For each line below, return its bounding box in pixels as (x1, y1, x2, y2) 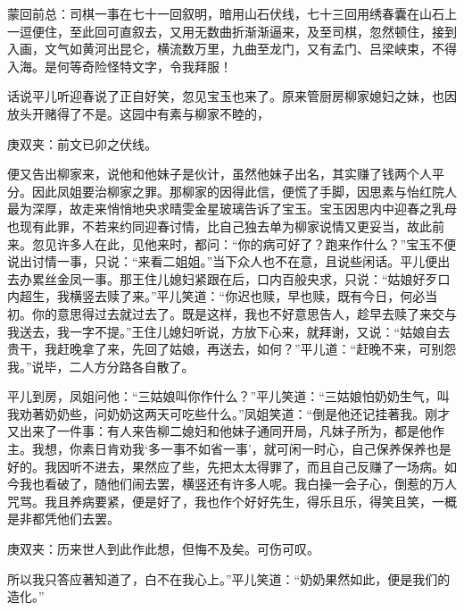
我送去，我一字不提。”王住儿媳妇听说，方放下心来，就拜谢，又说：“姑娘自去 (7, 322, 451, 340)
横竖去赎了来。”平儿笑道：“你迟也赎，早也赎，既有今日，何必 (69, 287, 426, 305)
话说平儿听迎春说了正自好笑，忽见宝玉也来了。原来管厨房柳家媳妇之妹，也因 (7, 87, 457, 105)
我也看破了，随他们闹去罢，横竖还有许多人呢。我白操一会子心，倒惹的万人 (19, 474, 457, 493)
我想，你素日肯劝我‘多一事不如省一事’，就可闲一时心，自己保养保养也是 (31, 439, 452, 458)
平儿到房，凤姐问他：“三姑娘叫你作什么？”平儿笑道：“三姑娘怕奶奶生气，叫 (7, 387, 450, 406)
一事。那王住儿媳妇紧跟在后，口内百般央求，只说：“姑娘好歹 (81, 269, 438, 288)
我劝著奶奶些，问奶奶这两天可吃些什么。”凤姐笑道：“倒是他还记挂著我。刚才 (7, 404, 451, 423)
